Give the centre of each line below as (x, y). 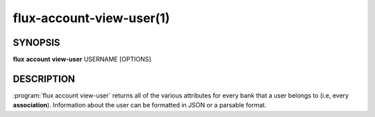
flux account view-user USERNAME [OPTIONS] (82, 60)
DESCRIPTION (44, 79)
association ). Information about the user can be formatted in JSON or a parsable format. (140, 105)
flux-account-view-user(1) (91, 18)
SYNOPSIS (36, 43)
